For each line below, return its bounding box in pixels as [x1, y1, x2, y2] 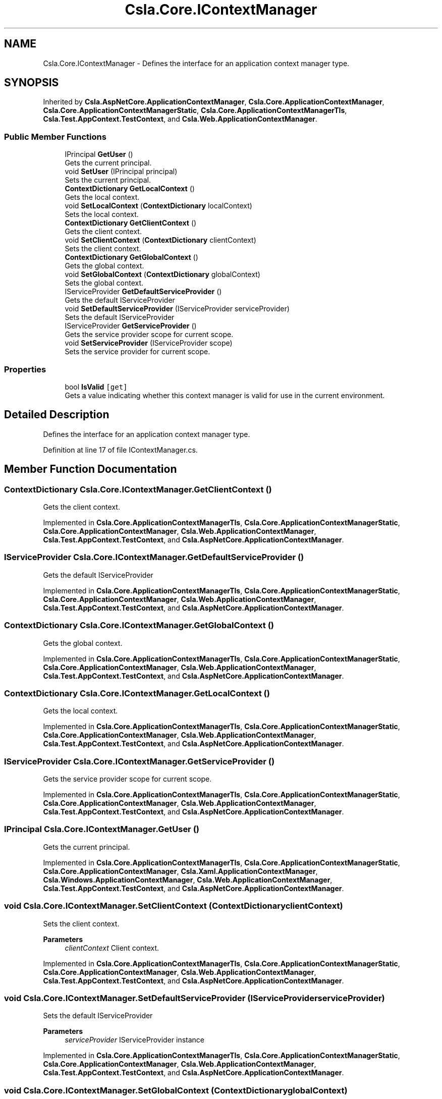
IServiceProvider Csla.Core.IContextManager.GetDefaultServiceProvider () [4, 552, 304, 563]
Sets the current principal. [65, 176, 151, 185]
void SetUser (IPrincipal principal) [65, 167, 178, 176]
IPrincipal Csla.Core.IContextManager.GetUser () [4, 824, 199, 835]
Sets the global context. [65, 279, 144, 288]
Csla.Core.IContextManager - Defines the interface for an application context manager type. [43, 59, 350, 68]
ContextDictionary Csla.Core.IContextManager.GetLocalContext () [4, 688, 270, 698]
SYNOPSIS [4, 76, 59, 89]
